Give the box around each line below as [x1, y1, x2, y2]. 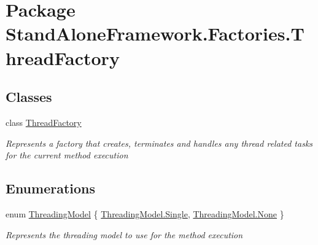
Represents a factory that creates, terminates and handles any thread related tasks [6, 136, 313, 149]
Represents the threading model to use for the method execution [6, 228, 243, 241]
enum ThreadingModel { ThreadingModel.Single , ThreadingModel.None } [6, 207, 284, 220]
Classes [6, 87, 52, 106]
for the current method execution [6, 149, 128, 161]
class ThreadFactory [6, 115, 82, 128]
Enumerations [6, 179, 96, 198]
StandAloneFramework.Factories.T [6, 21, 304, 46]
